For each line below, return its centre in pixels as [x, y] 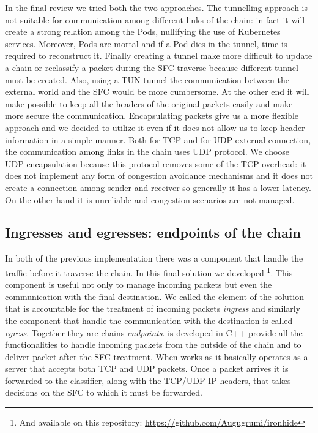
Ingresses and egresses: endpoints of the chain [153, 232]
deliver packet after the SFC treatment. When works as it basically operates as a [157, 356]
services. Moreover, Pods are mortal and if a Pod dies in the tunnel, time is [146, 43]
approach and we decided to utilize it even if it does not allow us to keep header [155, 127]
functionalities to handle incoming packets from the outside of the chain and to [153, 345]
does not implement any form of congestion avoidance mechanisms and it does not [159, 175]
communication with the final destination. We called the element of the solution [154, 296]
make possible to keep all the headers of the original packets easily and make [149, 103]
